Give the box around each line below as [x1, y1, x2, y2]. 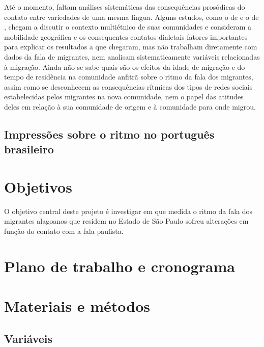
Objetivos [4, 176, 72, 197]
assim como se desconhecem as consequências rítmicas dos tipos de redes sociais [4, 81, 253, 92]
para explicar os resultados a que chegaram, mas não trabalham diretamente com [4, 41, 257, 52]
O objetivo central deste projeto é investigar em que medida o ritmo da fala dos [4, 205, 253, 216]
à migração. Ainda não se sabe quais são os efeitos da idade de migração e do [4, 61, 245, 72]
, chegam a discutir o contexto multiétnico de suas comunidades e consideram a [4, 21, 252, 32]
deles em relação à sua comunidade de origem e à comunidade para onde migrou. [4, 101, 256, 112]
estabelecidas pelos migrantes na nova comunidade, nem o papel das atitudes [4, 91, 244, 102]
